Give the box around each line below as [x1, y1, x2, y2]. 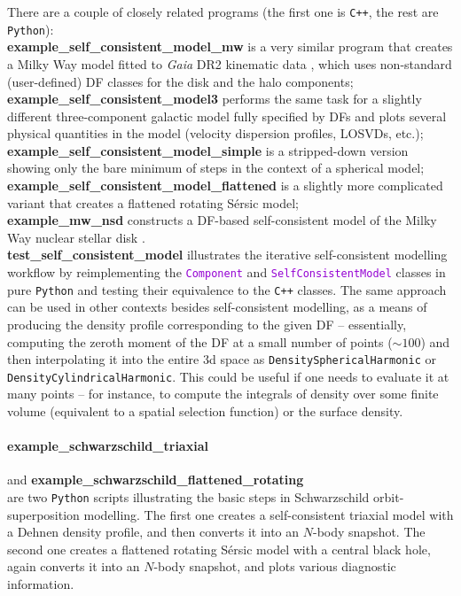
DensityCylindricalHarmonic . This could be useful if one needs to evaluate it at [7, 367, 449, 385]
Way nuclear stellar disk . [7, 228, 145, 246]
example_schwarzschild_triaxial [7, 437, 208, 455]
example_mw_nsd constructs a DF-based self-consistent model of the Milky [7, 211, 437, 229]
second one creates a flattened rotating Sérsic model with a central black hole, [7, 539, 431, 558]
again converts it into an [7, 557, 140, 576]
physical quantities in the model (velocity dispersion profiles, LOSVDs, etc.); [7, 124, 424, 143]
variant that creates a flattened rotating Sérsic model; [7, 193, 299, 212]
